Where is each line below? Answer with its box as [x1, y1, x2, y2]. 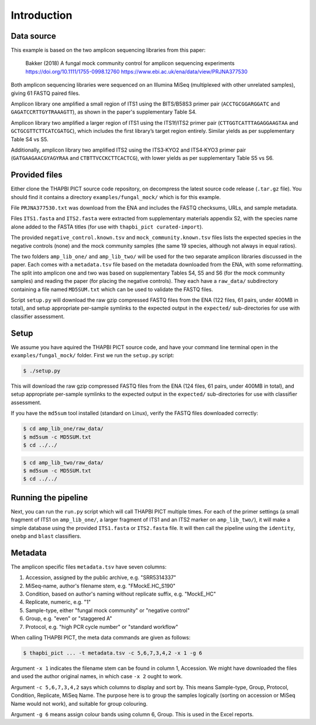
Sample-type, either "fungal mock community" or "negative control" [25, 607, 190, 614]
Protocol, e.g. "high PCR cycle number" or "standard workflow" [25, 623, 178, 630]
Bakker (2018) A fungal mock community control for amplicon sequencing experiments [25, 60, 235, 67]
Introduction [11, 9, 73, 22]
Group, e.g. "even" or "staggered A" [25, 615, 112, 622]
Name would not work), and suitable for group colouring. [11, 700, 148, 707]
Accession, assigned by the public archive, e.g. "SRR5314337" [25, 574, 177, 581]
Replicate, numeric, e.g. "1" [25, 599, 91, 606]
